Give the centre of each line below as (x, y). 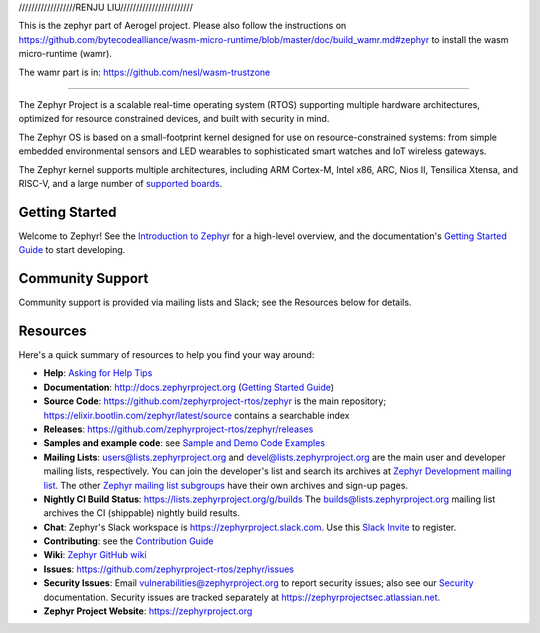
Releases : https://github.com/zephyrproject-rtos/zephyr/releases (178, 429)
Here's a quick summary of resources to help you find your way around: (166, 355)
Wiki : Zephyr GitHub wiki (95, 555)
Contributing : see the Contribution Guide (128, 541)
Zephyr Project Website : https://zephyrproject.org (148, 611)
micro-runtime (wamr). (65, 54)
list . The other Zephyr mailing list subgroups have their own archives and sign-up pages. (226, 485)
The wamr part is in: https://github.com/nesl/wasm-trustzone (144, 72)
